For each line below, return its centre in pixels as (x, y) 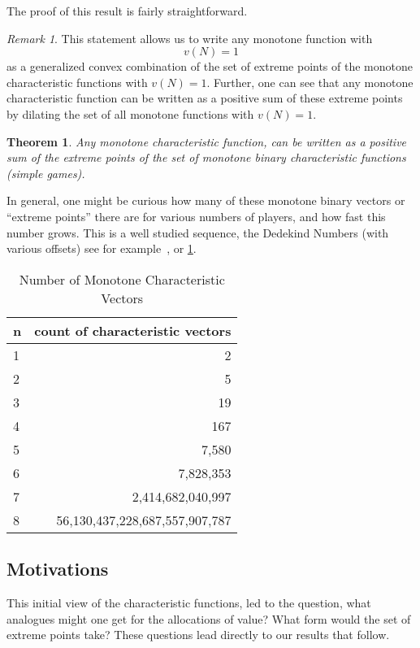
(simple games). (46, 173)
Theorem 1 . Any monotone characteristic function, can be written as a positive (207, 141)
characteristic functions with (77, 82)
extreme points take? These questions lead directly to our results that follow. (198, 635)
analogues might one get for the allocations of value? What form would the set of (209, 618)
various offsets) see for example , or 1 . (102, 248)
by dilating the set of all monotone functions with (130, 113)
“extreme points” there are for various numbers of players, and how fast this (196, 216)
